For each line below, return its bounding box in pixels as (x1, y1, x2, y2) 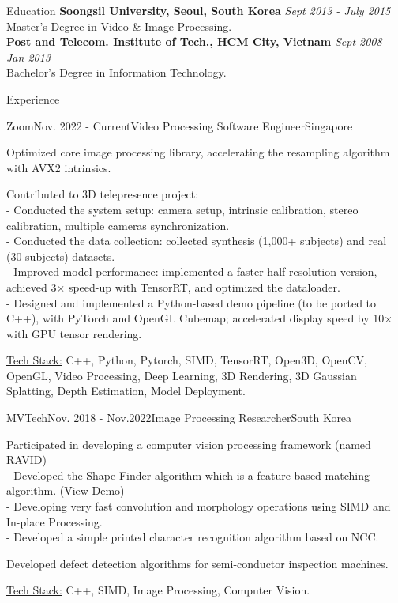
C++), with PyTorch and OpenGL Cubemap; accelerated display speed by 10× (6, 310, 393, 326)
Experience (6, 90, 60, 107)
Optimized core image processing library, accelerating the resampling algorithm (6, 144, 390, 160)
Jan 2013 (6, 48, 51, 65)
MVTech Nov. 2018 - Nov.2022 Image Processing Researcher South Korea (6, 409, 352, 426)
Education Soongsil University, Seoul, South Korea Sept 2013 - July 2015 (6, 2, 391, 18)
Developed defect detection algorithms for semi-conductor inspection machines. (6, 555, 389, 571)
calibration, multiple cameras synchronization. (6, 217, 230, 233)
